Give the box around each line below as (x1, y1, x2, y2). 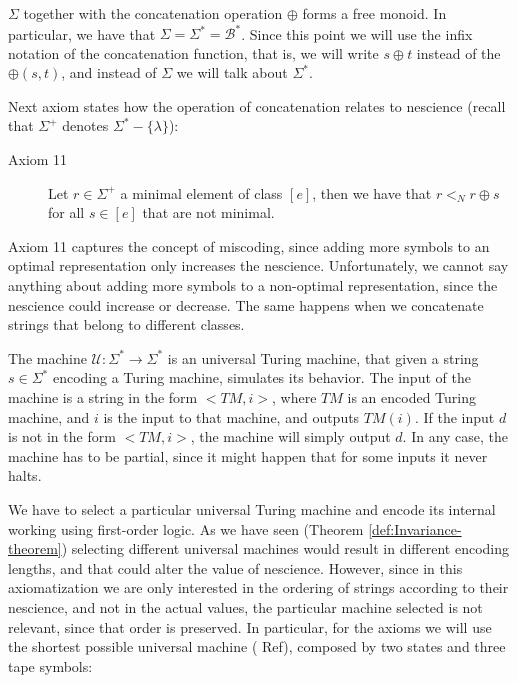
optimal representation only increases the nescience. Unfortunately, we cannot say (8, 255, 509, 276)
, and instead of (61, 62, 157, 83)
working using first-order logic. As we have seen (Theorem (8, 518, 364, 539)
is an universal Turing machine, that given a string (167, 347, 479, 368)
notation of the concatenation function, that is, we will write (8, 42, 379, 63)
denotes (62, 115, 109, 136)
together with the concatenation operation (23, 3, 283, 23)
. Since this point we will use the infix (241, 23, 473, 44)
